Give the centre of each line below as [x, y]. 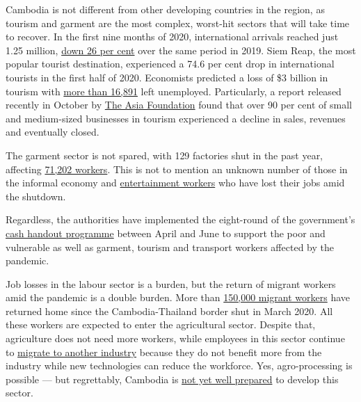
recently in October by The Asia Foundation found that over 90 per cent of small [179, 105]
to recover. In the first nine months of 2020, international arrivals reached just [172, 37]
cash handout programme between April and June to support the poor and [166, 233]
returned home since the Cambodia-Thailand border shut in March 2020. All [169, 311]
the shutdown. [36, 196]
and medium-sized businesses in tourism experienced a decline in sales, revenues [176, 118]
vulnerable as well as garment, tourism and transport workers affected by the [170, 247]
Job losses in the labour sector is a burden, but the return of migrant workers [171, 283]
